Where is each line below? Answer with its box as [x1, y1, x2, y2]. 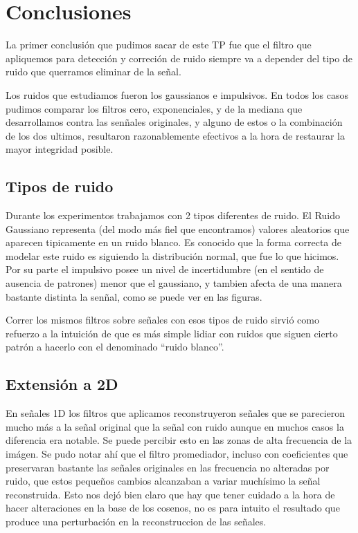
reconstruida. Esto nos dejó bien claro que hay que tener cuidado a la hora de [6, 487, 335, 501]
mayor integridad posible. [6, 142, 114, 156]
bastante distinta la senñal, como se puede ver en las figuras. [6, 289, 262, 303]
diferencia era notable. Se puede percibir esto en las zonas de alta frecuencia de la [6, 433, 352, 447]
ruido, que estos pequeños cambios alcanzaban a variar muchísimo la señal [6, 474, 321, 488]
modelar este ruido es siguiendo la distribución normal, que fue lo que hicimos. [6, 248, 339, 263]
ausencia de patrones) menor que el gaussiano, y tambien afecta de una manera [6, 276, 342, 290]
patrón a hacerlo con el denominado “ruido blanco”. [6, 339, 224, 354]
